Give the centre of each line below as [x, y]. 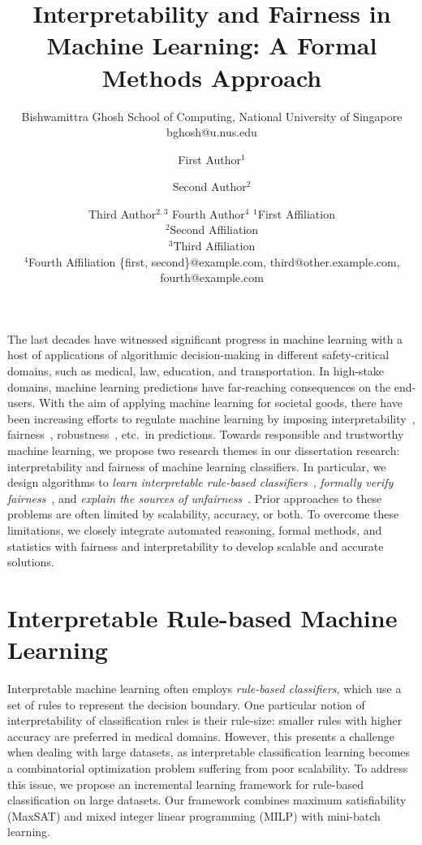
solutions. [31, 562]
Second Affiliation [214, 230]
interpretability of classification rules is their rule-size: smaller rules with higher [205, 720]
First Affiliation [296, 213]
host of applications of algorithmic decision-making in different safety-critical [198, 355]
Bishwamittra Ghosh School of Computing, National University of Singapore [212, 116]
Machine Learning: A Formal [212, 45]
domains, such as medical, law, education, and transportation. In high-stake [196, 371]
